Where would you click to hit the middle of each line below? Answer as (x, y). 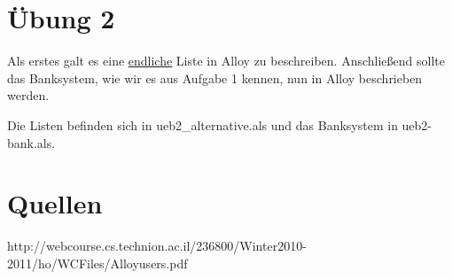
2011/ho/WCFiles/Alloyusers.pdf (97, 263)
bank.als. (31, 142)
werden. (28, 95)
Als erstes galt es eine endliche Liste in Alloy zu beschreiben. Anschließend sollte (226, 61)
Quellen (55, 203)
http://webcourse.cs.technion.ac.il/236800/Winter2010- (157, 246)
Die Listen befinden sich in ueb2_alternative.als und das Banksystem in (203, 124)
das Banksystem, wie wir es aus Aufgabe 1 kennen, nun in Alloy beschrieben (215, 77)
